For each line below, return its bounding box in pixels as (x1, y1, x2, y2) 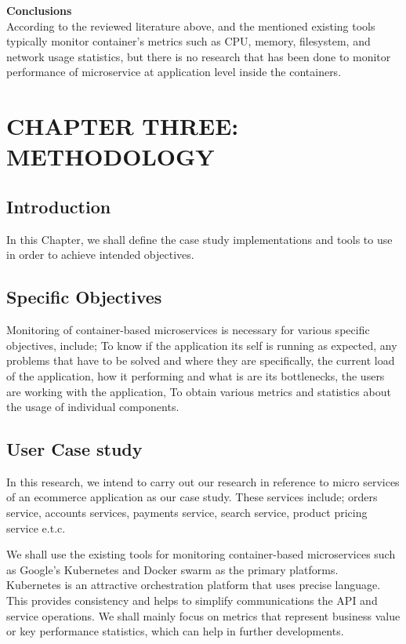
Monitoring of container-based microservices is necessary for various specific (6, 322, 370, 338)
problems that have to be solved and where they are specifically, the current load (6, 352, 395, 369)
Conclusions (6, 2, 72, 18)
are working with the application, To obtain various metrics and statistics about (6, 383, 391, 399)
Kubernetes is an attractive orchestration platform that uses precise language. (6, 577, 381, 593)
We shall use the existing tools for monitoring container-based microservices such (6, 546, 396, 562)
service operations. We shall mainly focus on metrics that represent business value (6, 607, 401, 624)
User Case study (6, 437, 143, 461)
